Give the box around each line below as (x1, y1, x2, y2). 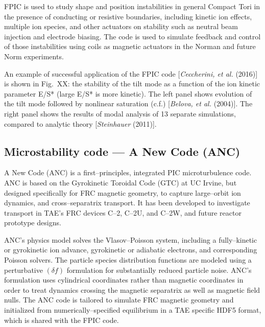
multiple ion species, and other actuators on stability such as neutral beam (4, 21, 238, 32)
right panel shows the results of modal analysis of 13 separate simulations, (4, 108, 236, 119)
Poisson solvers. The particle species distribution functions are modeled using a (4, 254, 252, 265)
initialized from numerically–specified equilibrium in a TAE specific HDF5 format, (4, 305, 261, 315)
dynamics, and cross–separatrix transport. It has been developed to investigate (4, 197, 250, 208)
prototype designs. (4, 217, 61, 228)
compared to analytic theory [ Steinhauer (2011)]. (4, 118, 157, 129)
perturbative (4, 264, 43, 275)
